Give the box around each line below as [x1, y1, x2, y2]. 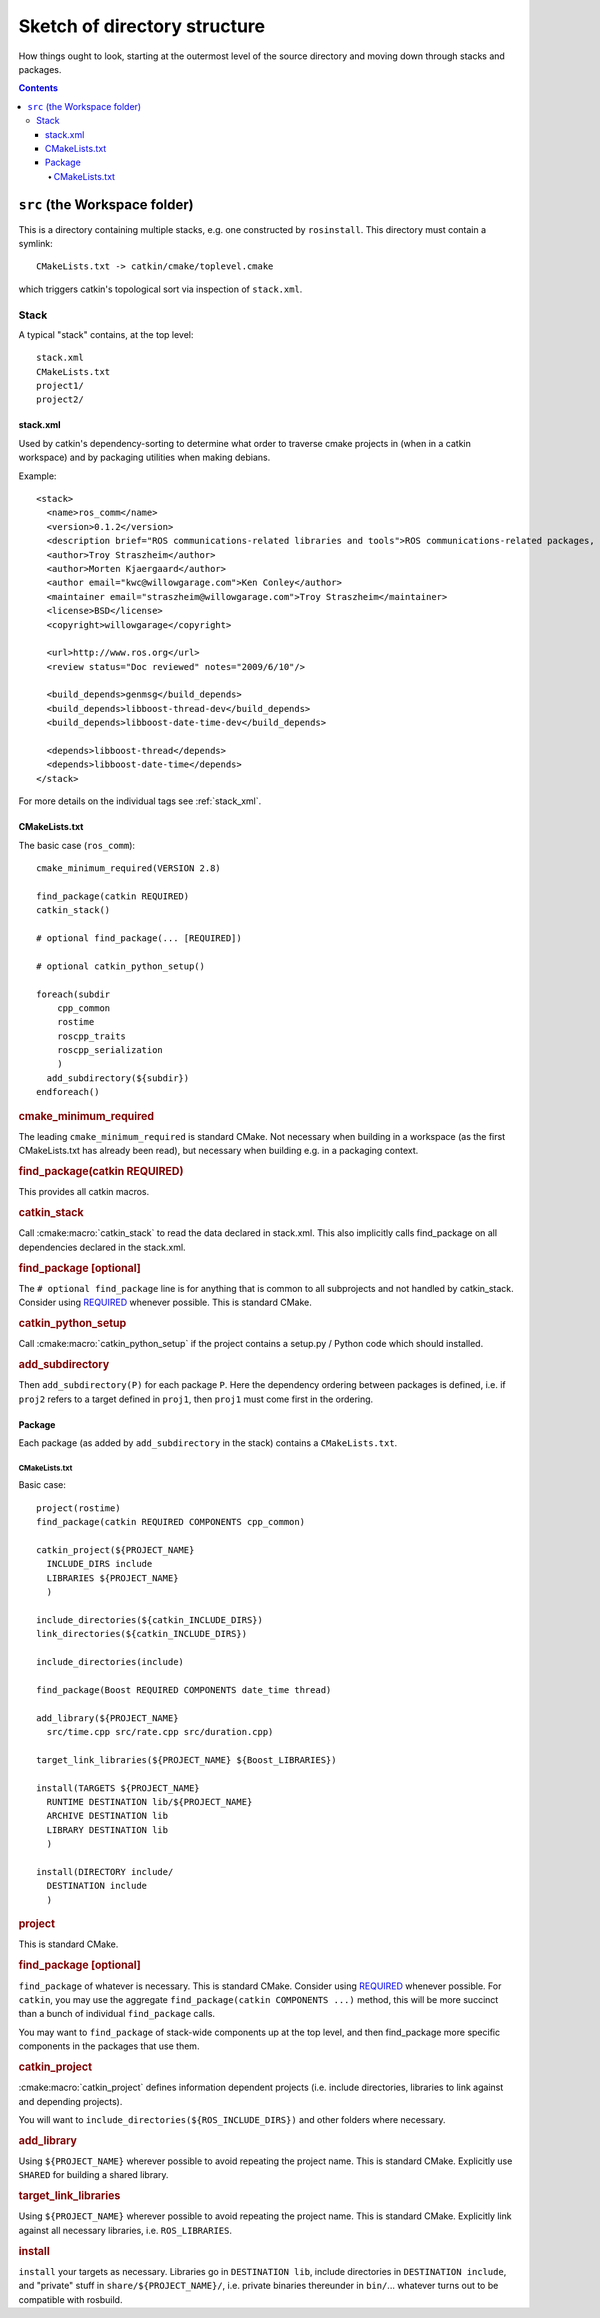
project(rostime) [36, 1502, 121, 1514]
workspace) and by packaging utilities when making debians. [18, 451, 271, 464]
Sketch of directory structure [18, 15, 266, 37]
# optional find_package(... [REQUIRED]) [36, 932, 242, 944]
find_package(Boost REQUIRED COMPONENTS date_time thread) [36, 1684, 332, 1695]
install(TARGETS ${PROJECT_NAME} [36, 1782, 200, 1794]
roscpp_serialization [56, 1045, 164, 1056]
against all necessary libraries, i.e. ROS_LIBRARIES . [18, 2224, 232, 2236]
